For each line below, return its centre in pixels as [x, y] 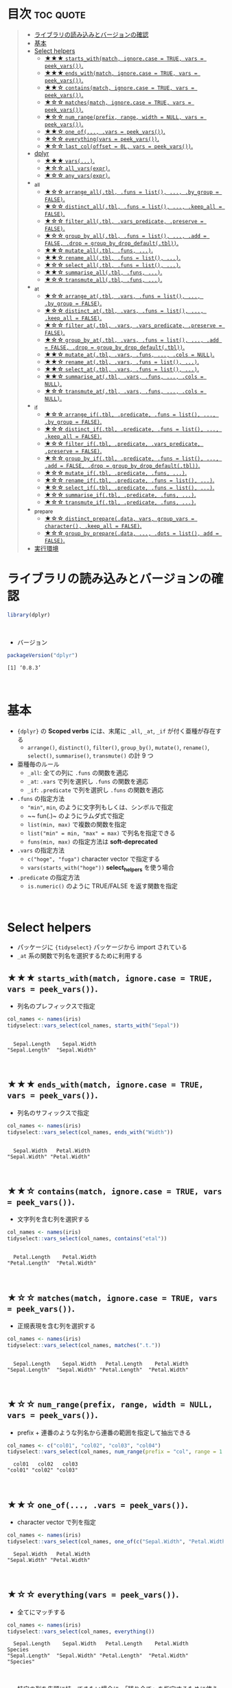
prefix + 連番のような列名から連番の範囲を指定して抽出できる [104, 1432]
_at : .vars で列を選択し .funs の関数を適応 [88, 781]
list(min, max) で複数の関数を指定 [77, 824]
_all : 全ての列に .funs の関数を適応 [78, 773]
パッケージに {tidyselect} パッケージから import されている [102, 947]
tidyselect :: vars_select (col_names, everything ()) [81, 1632]
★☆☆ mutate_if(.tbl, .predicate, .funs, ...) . [116, 473]
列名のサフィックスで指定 [53, 1112]
